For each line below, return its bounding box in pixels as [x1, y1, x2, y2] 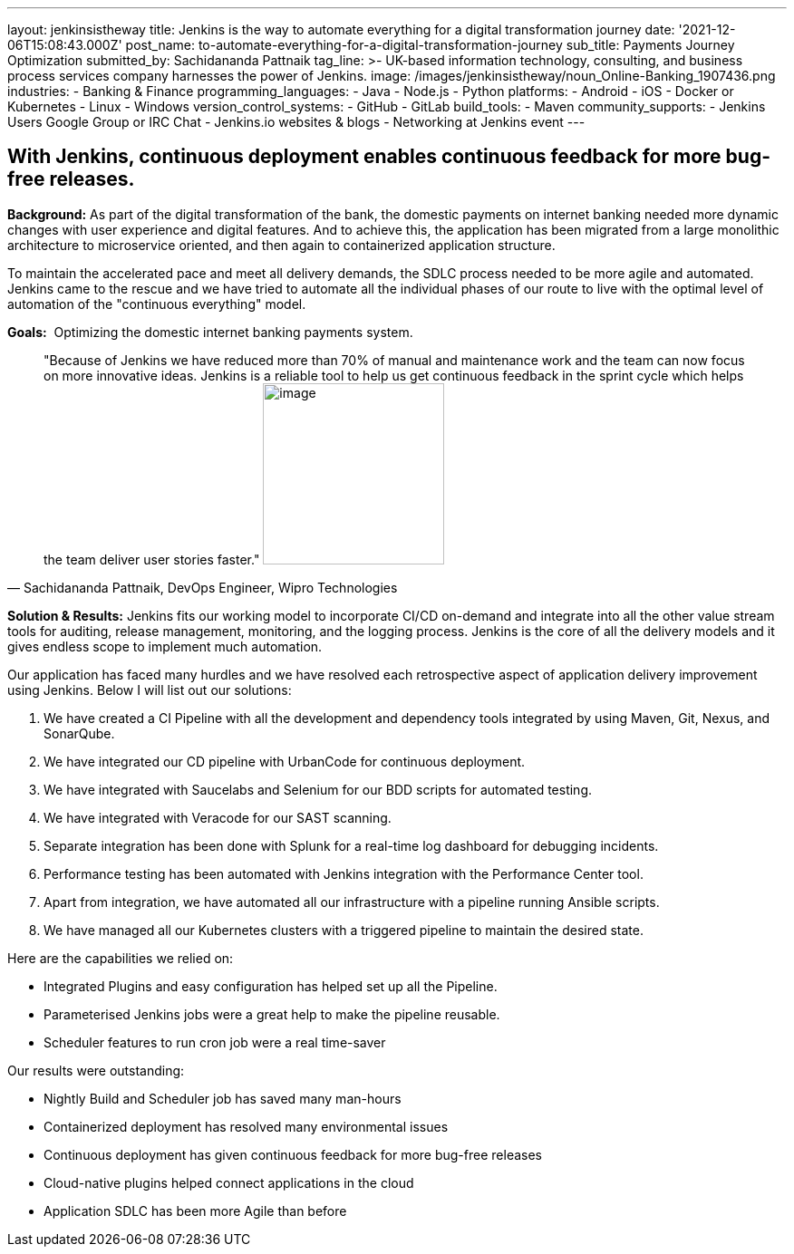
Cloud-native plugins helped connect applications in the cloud [44, 1174, 414, 1191]
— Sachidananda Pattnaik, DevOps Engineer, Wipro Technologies [7, 579, 398, 595]
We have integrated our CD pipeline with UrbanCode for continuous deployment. [44, 753, 526, 769]
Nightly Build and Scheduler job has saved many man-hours [44, 1090, 402, 1106]
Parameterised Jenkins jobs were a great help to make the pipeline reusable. [44, 1006, 500, 1022]
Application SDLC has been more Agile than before [44, 1202, 347, 1219]
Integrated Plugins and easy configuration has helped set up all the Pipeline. [44, 978, 498, 994]
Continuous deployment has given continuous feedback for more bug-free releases [44, 1146, 542, 1162]
